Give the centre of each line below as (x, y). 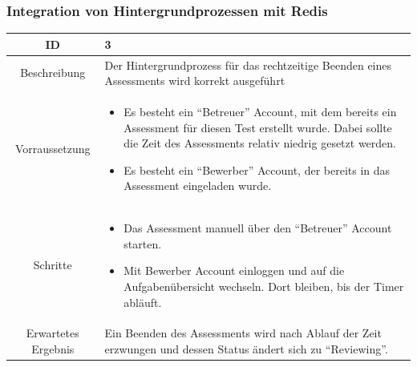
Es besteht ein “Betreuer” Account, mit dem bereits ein (260, 111)
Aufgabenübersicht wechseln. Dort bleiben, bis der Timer (264, 286)
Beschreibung (53, 73)
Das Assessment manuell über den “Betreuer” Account (258, 228)
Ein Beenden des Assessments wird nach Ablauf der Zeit (243, 333)
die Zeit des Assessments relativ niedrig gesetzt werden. (260, 143)
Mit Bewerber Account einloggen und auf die (234, 270)
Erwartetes (53, 333)
